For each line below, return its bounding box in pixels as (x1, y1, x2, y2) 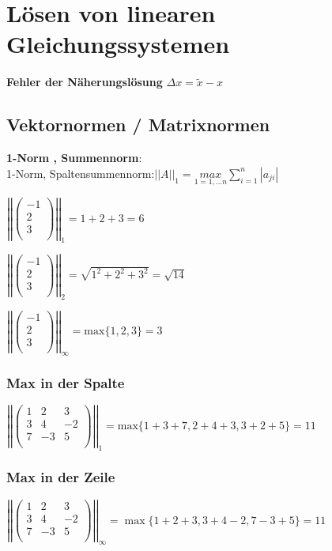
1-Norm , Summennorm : (6, 149, 142, 166)
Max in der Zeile (6, 467, 115, 487)
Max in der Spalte (6, 372, 125, 392)
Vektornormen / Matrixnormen (6, 112, 270, 137)
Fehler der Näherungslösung (6, 74, 163, 90)
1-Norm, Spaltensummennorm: (6, 164, 155, 181)
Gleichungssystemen (6, 28, 230, 60)
